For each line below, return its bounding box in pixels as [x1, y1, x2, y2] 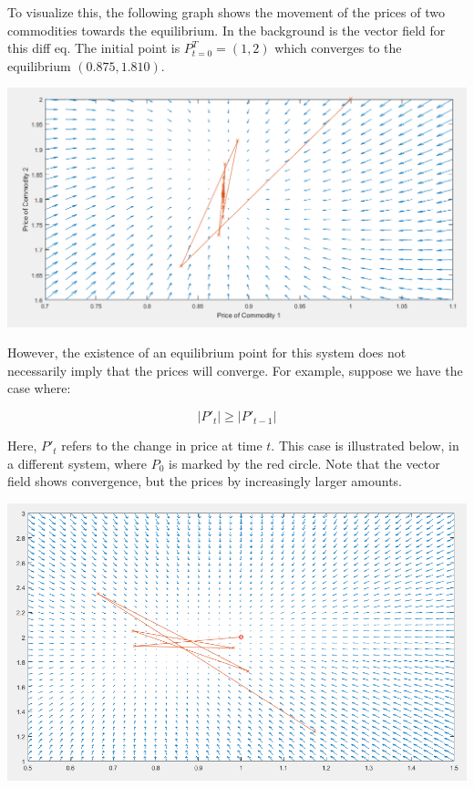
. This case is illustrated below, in [271, 436, 459, 455]
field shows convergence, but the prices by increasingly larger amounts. [7, 472, 403, 491]
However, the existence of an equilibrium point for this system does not [7, 343, 407, 362]
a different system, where [7, 453, 148, 472]
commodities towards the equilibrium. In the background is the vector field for [7, 20, 446, 39]
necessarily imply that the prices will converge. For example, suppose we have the [7, 360, 463, 379]
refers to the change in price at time [61, 436, 263, 455]
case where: [7, 378, 71, 398]
